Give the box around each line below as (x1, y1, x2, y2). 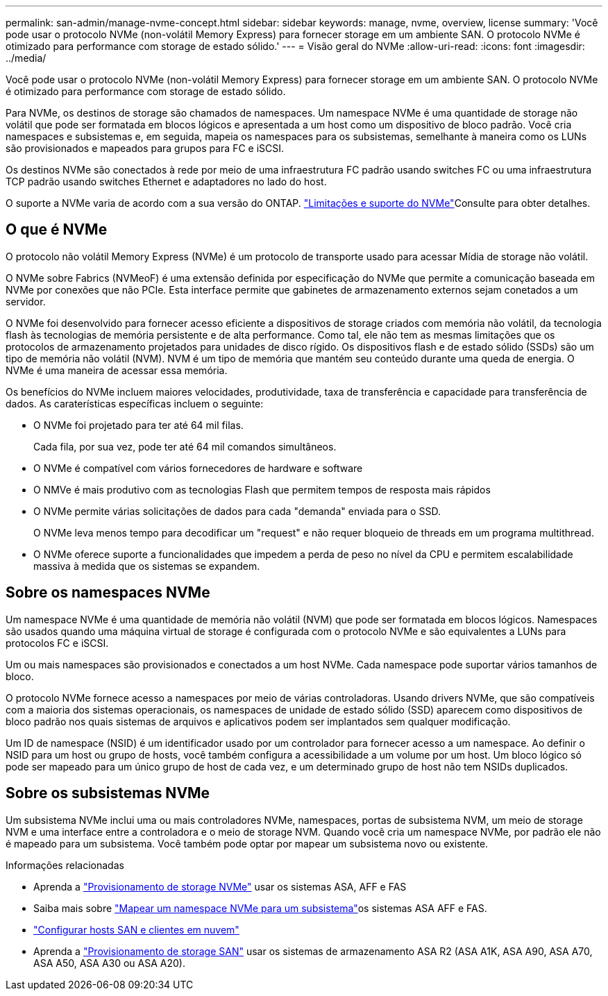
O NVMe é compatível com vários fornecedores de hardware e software (33, 462, 363, 474)
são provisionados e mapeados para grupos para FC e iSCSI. (6, 142, 285, 154)
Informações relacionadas (6, 859, 124, 871)
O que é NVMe (6, 221, 108, 239)
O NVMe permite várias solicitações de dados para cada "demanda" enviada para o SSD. (33, 505, 441, 517)
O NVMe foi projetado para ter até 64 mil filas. (33, 419, 244, 431)
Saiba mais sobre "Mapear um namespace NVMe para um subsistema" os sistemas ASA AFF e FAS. (33, 902, 487, 914)
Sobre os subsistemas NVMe (6, 784, 210, 802)
